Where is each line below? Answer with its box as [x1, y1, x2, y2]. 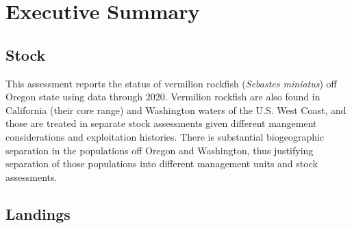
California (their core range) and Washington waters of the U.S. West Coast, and [5, 102, 347, 117]
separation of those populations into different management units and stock [5, 156, 318, 171]
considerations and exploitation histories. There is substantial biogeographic [5, 129, 325, 143]
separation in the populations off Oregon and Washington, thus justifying [5, 143, 314, 157]
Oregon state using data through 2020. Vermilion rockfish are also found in [5, 89, 320, 104]
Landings [5, 203, 71, 224]
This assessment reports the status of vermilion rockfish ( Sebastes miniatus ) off [5, 76, 337, 90]
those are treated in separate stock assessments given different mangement [5, 116, 317, 130]
